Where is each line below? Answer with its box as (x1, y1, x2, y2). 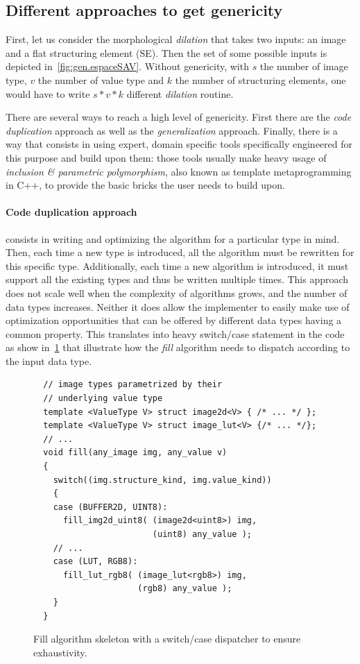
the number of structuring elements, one (175, 72, 346, 87)
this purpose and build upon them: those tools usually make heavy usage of (6, 150, 327, 164)
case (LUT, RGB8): (53, 556, 138, 567)
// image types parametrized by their (43, 380, 223, 390)
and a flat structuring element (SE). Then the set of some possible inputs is (6, 45, 327, 60)
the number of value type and (37, 72, 164, 87)
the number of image (259, 59, 348, 74)
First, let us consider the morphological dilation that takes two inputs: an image (6, 32, 346, 46)
